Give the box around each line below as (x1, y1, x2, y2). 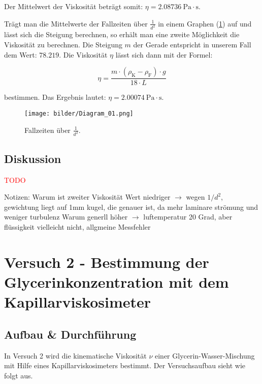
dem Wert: (4, 49, 37, 60)
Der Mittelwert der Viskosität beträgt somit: (4, 1, 143, 11)
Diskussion (4, 150, 61, 166)
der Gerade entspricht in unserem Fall (133, 39, 251, 50)
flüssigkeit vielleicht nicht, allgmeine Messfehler (4, 221, 151, 232)
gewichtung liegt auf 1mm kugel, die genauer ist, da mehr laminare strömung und (4, 201, 258, 212)
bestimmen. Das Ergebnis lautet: (4, 92, 106, 102)
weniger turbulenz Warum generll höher (4, 211, 128, 222)
